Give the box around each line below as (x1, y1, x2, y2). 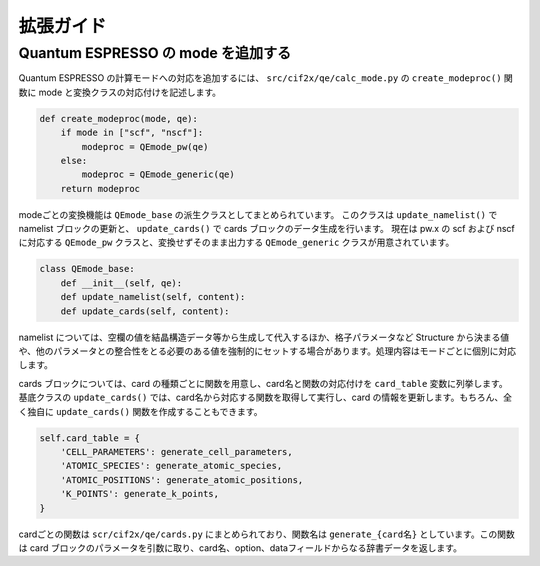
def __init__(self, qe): (60, 277, 183, 289)
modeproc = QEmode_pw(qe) (81, 141, 209, 152)
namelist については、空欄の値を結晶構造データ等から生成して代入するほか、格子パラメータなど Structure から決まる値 (18, 331, 510, 343)
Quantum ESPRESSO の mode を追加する (18, 44, 292, 62)
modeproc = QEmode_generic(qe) (81, 169, 235, 180)
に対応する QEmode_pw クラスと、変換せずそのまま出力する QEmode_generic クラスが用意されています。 (18, 236, 455, 249)
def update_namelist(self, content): (60, 291, 246, 303)
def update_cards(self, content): (60, 305, 230, 317)
